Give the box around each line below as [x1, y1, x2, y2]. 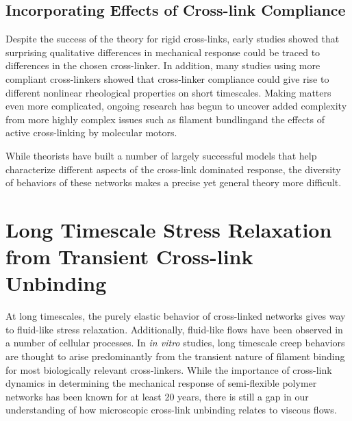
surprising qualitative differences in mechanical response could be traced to [5, 44, 320, 59]
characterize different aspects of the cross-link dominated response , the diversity [5, 162, 341, 176]
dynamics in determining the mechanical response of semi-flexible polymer [5, 376, 317, 390]
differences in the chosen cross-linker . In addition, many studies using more [5, 58, 320, 73]
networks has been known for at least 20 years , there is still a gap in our [5, 389, 309, 403]
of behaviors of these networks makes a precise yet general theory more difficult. [5, 175, 342, 190]
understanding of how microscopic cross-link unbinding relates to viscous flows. [5, 403, 337, 417]
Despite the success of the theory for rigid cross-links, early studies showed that [5, 31, 340, 46]
